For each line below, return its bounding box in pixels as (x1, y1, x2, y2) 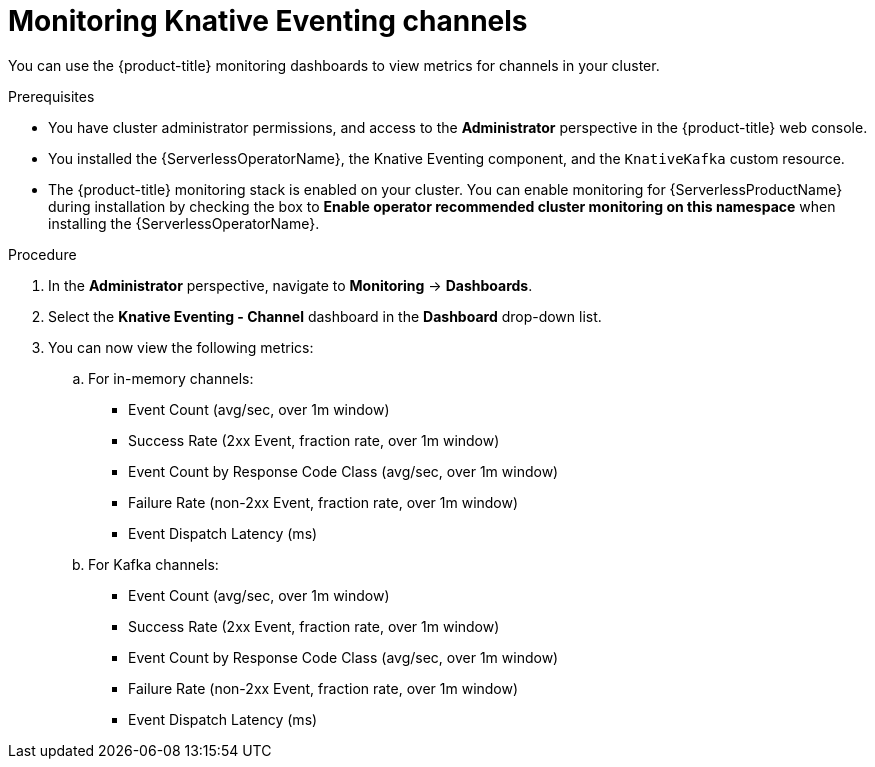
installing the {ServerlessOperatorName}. (48, 214, 320, 232)
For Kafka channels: (88, 555, 219, 573)
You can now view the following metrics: (48, 338, 314, 356)
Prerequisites (8, 87, 95, 105)
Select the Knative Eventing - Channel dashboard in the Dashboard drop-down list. (48, 307, 602, 325)
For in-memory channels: (88, 369, 254, 387)
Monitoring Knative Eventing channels (8, 4, 528, 38)
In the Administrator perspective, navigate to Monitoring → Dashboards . (48, 276, 533, 294)
